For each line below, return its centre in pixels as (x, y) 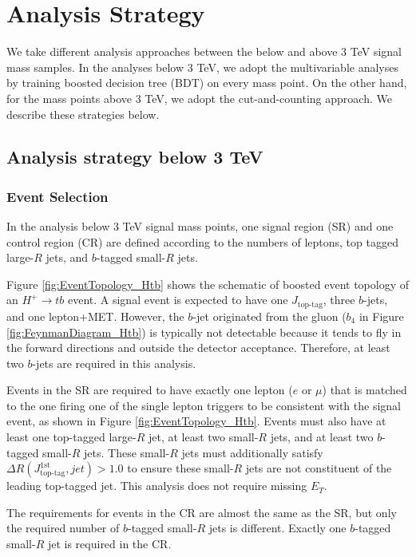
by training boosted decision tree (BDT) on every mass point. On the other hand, (207, 83)
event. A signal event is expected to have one (178, 300)
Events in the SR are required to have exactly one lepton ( (150, 390)
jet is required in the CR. (109, 544)
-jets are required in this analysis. (114, 363)
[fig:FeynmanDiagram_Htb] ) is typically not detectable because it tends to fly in (204, 332)
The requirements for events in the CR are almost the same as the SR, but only (202, 512)
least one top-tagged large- (71, 437)
